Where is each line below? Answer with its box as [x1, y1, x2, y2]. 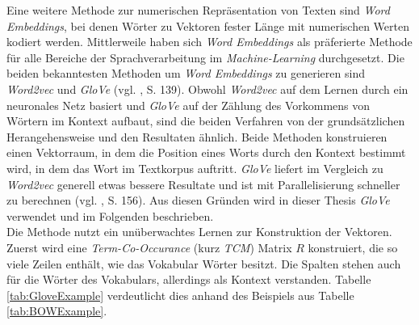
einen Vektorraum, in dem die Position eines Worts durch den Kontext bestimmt [6, 144, 406, 161]
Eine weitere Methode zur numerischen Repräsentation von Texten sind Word [6, 2, 390, 18]
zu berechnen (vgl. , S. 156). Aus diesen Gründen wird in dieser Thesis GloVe [6, 192, 390, 209]
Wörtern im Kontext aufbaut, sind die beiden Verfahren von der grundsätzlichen [6, 112, 405, 129]
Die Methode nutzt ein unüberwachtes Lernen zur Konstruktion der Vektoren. [6, 223, 392, 240]
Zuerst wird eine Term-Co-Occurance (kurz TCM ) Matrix [6, 238, 292, 255]
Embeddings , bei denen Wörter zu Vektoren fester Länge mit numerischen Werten [6, 17, 409, 34]
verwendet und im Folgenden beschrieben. [6, 207, 214, 224]
